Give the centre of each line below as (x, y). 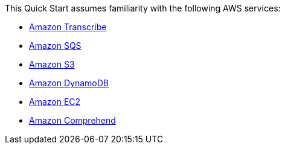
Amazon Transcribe (68, 27)
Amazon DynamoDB (69, 83)
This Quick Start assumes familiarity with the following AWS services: (143, 8)
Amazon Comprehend (72, 120)
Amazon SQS (55, 46)
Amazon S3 (52, 64)
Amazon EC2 (55, 102)
